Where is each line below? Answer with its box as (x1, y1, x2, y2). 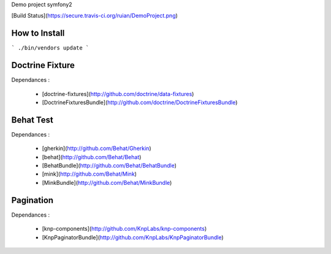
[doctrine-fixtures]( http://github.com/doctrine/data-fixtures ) (42, 90, 194, 97)
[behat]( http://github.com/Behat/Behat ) (42, 153, 142, 160)
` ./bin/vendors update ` (11, 45, 89, 51)
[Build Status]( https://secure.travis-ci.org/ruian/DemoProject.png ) (11, 12, 178, 20)
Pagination (11, 195, 54, 205)
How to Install (11, 28, 65, 39)
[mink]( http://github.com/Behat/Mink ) (42, 170, 137, 177)
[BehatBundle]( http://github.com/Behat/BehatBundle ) (42, 162, 177, 170)
